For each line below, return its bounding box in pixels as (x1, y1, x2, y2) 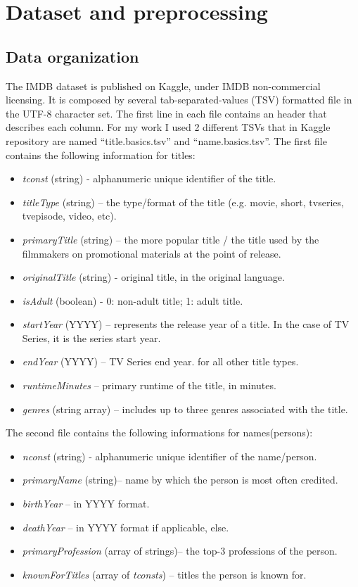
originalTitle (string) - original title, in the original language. (22, 270, 285, 284)
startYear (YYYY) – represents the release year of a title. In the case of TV (22, 317, 350, 332)
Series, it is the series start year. (22, 330, 161, 345)
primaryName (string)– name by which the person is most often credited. (22, 472, 338, 487)
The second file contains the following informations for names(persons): (6, 425, 313, 440)
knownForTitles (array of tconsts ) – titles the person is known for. (22, 567, 307, 581)
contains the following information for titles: (6, 147, 196, 162)
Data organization (6, 45, 139, 67)
